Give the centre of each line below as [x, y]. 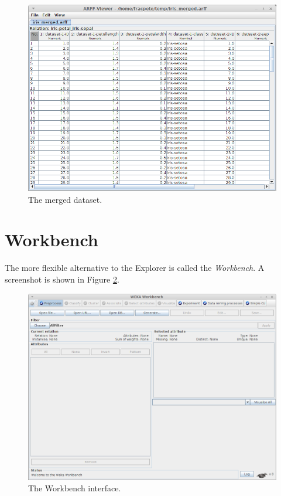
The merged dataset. [65, 199]
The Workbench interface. [75, 488]
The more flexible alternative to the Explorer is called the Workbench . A [135, 268]
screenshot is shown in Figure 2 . [62, 279]
